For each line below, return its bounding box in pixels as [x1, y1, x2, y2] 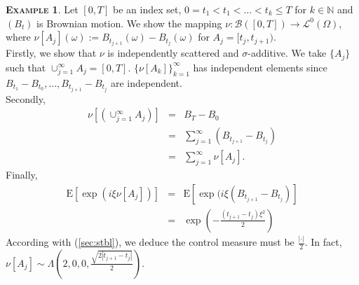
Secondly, [6, 91, 46, 106]
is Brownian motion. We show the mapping [36, 15, 222, 30]
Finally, [6, 167, 38, 182]
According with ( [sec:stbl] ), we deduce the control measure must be [6, 235, 294, 249]
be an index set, [113, 2, 182, 16]
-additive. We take [248, 46, 327, 60]
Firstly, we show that [6, 46, 97, 60]
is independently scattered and [107, 46, 239, 60]
